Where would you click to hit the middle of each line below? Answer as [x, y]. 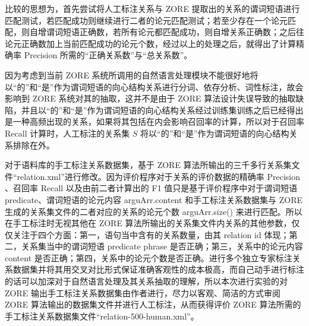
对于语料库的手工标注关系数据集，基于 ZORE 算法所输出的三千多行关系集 [148, 165]
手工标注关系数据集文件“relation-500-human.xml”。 [102, 316]
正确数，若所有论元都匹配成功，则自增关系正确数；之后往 [192, 32]
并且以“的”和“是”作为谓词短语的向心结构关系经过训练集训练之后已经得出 [162, 110]
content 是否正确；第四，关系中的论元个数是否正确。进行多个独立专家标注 [149, 257]
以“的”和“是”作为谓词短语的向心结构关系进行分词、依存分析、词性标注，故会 [154, 86]
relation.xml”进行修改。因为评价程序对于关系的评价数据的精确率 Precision [158, 176]
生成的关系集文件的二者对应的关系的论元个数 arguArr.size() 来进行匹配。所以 [154, 211]
